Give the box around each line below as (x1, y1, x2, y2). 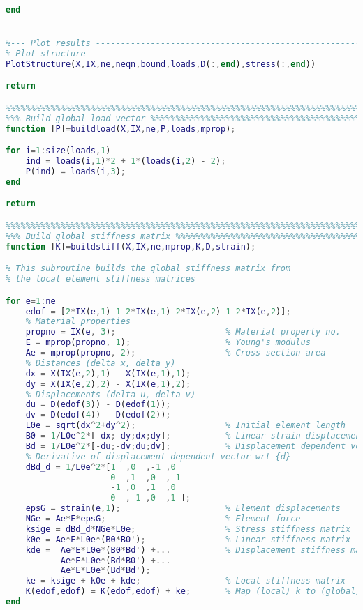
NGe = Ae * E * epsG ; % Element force (25, 514, 301, 524)
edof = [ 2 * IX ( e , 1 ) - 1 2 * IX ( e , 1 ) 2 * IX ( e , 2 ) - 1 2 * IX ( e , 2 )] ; (25, 306, 291, 317)
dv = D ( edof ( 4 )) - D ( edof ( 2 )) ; (25, 410, 171, 420)
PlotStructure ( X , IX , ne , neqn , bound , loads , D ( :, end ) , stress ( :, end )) (6, 59, 316, 69)
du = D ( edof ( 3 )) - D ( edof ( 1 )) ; (25, 399, 171, 410)
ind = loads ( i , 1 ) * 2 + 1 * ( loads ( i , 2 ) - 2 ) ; (25, 156, 226, 167)
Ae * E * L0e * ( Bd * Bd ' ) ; (60, 565, 151, 576)
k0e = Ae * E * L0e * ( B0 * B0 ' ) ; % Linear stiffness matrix (25, 534, 351, 544)
